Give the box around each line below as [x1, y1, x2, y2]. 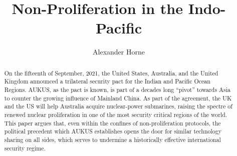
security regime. [4, 143, 46, 152]
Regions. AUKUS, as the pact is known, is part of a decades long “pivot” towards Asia [4, 85, 230, 94]
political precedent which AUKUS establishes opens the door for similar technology [4, 127, 221, 135]
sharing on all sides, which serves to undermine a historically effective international [4, 135, 221, 143]
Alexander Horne [93, 46, 145, 57]
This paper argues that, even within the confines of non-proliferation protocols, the [4, 118, 221, 127]
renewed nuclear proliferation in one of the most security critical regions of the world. [4, 110, 227, 118]
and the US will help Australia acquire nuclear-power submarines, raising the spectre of [4, 102, 232, 110]
